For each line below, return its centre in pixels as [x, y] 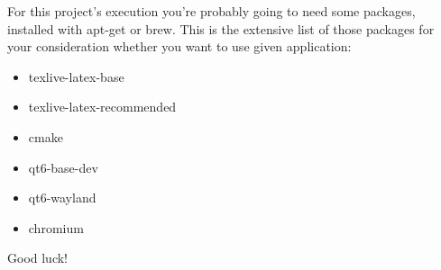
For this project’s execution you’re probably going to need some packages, [211, 11]
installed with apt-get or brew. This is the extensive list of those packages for [221, 28]
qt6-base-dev [63, 167]
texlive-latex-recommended [102, 107]
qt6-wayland [62, 198]
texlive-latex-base [76, 76]
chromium [56, 227]
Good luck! [38, 258]
